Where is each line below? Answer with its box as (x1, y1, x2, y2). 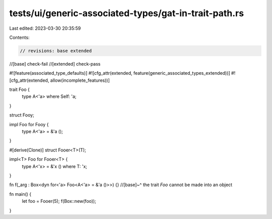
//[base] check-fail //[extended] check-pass (9, 61, 101, 67)
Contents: (9, 34, 30, 40)
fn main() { (9, 191, 32, 197)
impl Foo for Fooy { (9, 121, 49, 127)
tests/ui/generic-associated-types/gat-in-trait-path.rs (9, 8, 244, 19)
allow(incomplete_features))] (50, 77, 110, 83)
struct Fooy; (9, 112, 35, 118)
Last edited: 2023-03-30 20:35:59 (9, 25, 81, 31)
